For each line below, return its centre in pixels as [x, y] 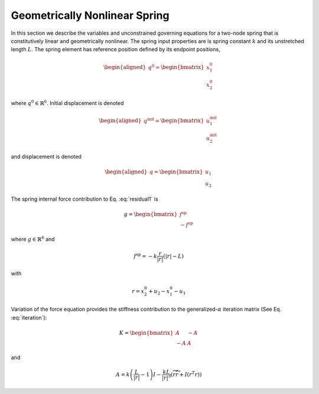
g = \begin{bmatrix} [151, 214]
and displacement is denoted [46, 156]
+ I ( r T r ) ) [191, 374]
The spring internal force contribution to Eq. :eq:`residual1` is [85, 199]
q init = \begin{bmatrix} [174, 120]
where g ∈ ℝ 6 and [33, 239]
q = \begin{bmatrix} [176, 172]
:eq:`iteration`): [29, 317]
